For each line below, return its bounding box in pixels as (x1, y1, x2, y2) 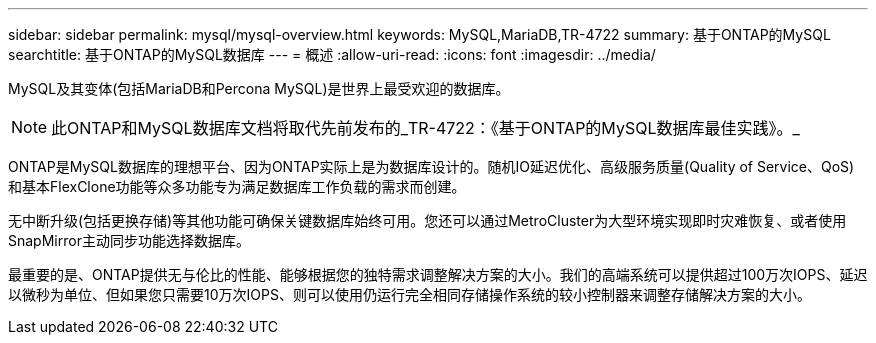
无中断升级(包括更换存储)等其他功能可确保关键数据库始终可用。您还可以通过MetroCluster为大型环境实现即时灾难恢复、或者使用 (8, 212, 847, 229)
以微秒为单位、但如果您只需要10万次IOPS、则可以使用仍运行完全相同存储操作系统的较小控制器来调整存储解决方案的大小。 (8, 286, 811, 303)
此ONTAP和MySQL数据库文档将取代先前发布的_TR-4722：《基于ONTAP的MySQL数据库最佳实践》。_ (51, 118, 800, 138)
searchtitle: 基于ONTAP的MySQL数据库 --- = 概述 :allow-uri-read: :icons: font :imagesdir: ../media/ (8, 46, 656, 63)
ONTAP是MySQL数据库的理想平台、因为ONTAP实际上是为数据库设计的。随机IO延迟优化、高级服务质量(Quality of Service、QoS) (8, 158, 855, 175)
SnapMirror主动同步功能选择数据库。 (8, 232, 250, 249)
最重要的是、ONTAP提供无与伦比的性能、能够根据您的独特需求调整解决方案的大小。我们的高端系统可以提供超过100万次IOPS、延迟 (8, 266, 868, 283)
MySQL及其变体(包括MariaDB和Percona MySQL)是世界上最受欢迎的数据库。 (8, 80, 510, 97)
